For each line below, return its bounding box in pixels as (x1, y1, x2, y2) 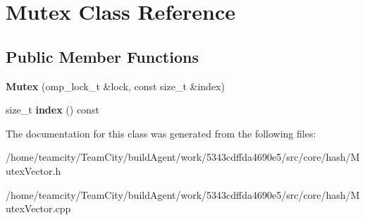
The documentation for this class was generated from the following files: (6, 126, 316, 140)
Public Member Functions (6, 45, 199, 67)
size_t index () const (6, 102, 99, 117)
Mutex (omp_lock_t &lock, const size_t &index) (6, 78, 225, 93)
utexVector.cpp (6, 201, 71, 216)
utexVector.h (6, 163, 61, 178)
